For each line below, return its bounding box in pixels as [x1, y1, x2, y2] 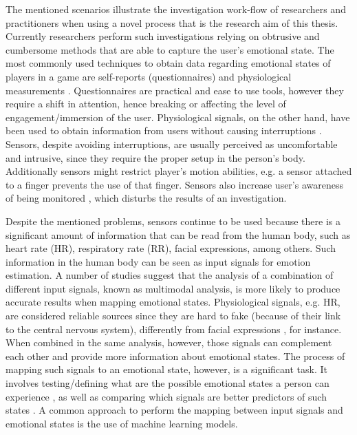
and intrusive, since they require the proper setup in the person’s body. [6, 150, 305, 165]
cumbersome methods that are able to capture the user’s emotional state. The [6, 42, 334, 56]
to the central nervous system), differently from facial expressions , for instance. [6, 321, 342, 336]
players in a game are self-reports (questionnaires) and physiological [6, 69, 292, 83]
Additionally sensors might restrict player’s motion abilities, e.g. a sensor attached [6, 164, 352, 178]
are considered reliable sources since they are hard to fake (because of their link [6, 308, 341, 323]
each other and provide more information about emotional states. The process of [6, 348, 345, 363]
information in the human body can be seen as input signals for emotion [6, 254, 311, 268]
